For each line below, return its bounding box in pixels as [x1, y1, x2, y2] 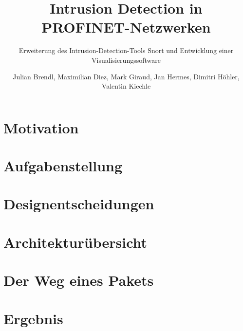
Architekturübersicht [3, 232, 148, 252]
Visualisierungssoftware [92, 55, 161, 65]
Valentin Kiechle [101, 81, 151, 91]
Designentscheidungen [3, 194, 154, 214]
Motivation [3, 117, 79, 137]
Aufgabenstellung [3, 156, 123, 176]
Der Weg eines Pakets [3, 270, 154, 290]
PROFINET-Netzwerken [41, 17, 211, 37]
